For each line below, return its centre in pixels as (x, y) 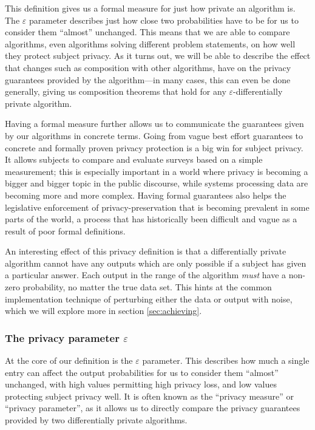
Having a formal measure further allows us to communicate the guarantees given (154, 124)
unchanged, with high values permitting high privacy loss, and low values (141, 384)
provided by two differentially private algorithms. (96, 420)
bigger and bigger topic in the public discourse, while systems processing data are (157, 183)
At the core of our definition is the (69, 360)
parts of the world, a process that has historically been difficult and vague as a (151, 219)
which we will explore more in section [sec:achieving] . (103, 311)
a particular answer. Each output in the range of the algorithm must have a (146, 275)
